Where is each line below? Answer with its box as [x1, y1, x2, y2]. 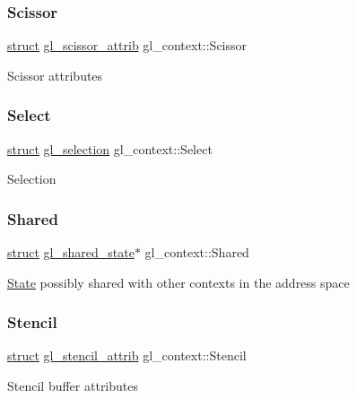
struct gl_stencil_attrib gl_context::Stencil [7, 346, 247, 365]
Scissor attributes [7, 65, 103, 84]
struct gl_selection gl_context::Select [7, 139, 213, 158]
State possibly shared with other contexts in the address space [7, 273, 350, 291]
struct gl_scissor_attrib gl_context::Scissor [7, 36, 248, 55]
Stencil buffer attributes [7, 376, 139, 395]
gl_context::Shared [144, 243, 249, 262]
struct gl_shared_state [7, 243, 135, 262]
